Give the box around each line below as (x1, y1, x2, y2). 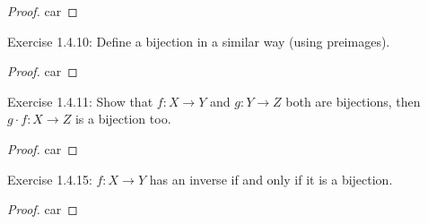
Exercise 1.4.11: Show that (7, 91, 153, 110)
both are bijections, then (285, 91, 421, 110)
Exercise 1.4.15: (7, 169, 92, 188)
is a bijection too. (74, 109, 171, 128)
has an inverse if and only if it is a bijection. (149, 169, 393, 188)
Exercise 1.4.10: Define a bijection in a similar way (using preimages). (7, 31, 390, 50)
